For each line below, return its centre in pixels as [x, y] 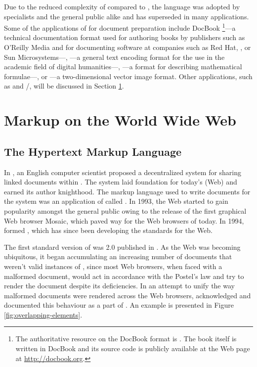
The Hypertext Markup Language [93, 151]
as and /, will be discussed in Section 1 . [64, 86]
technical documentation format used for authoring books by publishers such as [125, 37]
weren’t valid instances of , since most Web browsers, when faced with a [113, 266]
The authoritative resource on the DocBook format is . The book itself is [126, 339]
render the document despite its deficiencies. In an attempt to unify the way [119, 286]
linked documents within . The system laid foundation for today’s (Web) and [121, 182]
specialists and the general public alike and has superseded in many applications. [127, 16]
